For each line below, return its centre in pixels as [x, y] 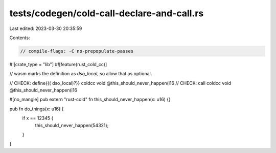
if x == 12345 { [38, 118]
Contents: [20, 38]
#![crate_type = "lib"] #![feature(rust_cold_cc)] [58, 64]
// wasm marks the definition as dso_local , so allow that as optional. [81, 74]
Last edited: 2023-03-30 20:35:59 [46, 28]
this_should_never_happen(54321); [72, 125]
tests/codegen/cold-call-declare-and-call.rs [107, 13]
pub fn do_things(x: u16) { [37, 109]
